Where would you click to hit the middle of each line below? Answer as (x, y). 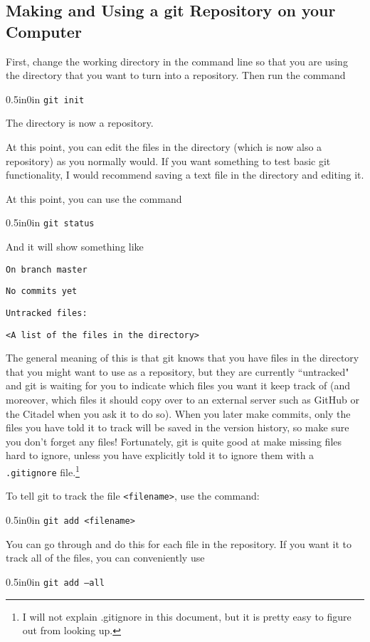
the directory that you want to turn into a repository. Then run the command (176, 75)
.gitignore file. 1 (43, 471)
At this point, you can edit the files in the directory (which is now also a (164, 147)
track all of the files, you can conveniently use (105, 558)
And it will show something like (75, 247)
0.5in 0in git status (50, 222)
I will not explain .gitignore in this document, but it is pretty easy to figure (187, 616)
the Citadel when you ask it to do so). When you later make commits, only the (178, 413)
